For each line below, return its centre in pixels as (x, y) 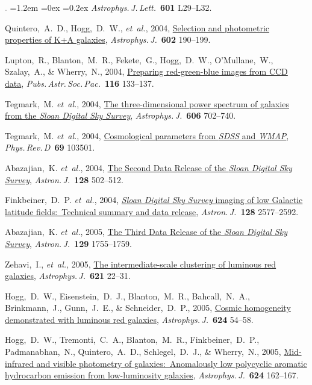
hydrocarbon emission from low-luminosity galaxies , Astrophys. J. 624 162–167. (152, 375)
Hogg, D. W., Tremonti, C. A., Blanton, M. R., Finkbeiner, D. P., (132, 340)
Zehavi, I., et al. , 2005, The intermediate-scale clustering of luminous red (141, 264)
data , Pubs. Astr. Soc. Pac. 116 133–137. (80, 83)
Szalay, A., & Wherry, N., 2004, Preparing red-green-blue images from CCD (146, 71)
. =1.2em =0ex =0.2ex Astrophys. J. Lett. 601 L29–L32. (108, 7)
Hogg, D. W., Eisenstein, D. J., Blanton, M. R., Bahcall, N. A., (127, 296)
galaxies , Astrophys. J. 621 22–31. (68, 276)
